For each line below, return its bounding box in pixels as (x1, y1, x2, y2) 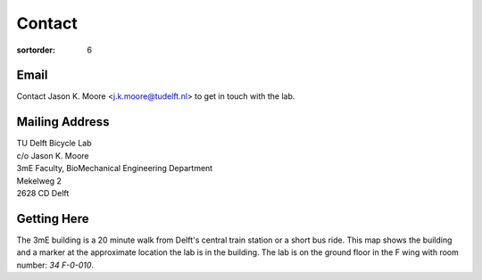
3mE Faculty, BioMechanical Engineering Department (16, 163, 213, 174)
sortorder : (16, 45, 55, 55)
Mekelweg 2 (16, 175, 62, 186)
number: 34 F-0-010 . (16, 259, 94, 270)
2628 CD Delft (16, 187, 70, 198)
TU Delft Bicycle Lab (16, 138, 92, 149)
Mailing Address (16, 114, 110, 129)
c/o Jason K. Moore (16, 150, 89, 161)
